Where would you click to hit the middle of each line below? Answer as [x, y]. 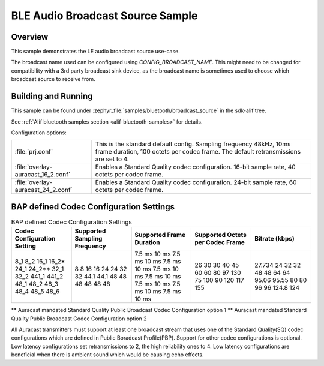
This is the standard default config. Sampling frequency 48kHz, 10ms [193, 144]
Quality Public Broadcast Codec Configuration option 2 [79, 319]
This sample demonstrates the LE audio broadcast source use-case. [95, 52]
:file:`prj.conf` [34, 152]
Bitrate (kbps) [274, 239]
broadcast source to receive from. [53, 79]
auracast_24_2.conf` [44, 190]
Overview [30, 37]
